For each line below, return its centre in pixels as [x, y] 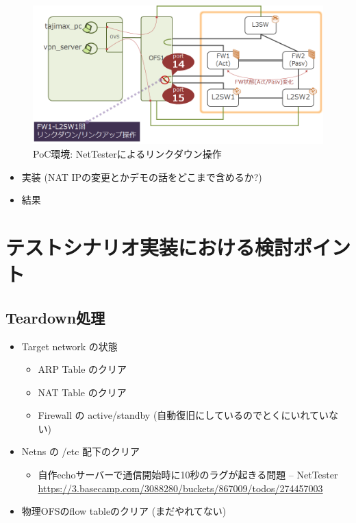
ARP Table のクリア [82, 369]
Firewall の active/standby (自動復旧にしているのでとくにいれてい [183, 415]
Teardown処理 [55, 317]
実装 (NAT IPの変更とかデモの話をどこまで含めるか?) [142, 177]
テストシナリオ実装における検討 [150, 246]
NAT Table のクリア [82, 392]
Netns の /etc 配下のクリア [81, 451]
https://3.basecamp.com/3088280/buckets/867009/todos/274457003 [180, 488]
